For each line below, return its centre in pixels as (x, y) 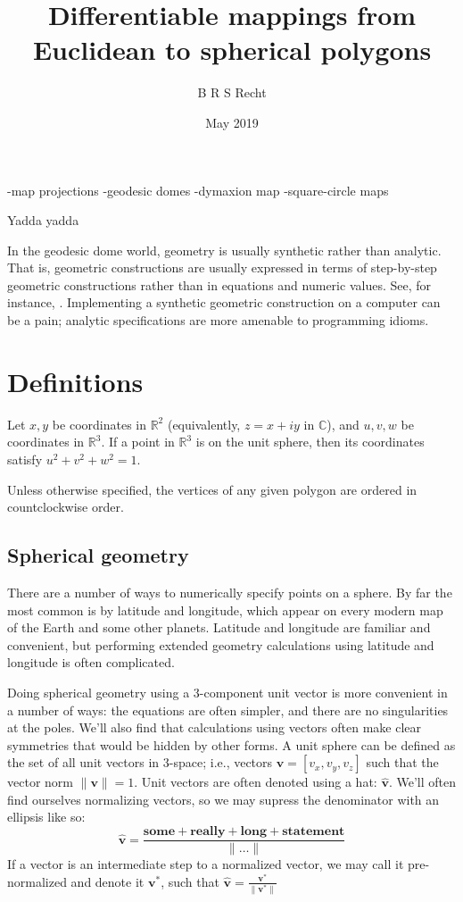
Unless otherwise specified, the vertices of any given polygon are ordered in (212, 489)
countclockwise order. (66, 507)
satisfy (25, 459)
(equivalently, (204, 424)
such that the (402, 762)
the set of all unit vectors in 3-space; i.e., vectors (140, 762)
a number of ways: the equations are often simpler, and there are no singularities (228, 710)
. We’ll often (422, 782)
